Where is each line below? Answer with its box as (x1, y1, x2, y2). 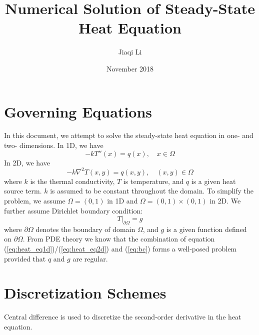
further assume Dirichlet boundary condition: (4, 205, 143, 215)
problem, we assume (4, 195, 65, 205)
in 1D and (107, 195, 138, 205)
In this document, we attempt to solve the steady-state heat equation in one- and (4, 130, 253, 140)
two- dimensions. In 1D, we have (4, 140, 103, 150)
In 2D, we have (4, 157, 50, 167)
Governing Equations (4, 101, 152, 121)
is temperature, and (123, 175, 184, 186)
